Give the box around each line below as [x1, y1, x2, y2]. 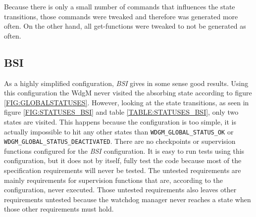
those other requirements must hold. [4, 204, 114, 214]
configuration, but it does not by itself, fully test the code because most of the [4, 155, 242, 166]
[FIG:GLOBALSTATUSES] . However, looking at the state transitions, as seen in [4, 97, 249, 107]
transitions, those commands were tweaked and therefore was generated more [4, 11, 238, 21]
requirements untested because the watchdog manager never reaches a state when [4, 194, 251, 204]
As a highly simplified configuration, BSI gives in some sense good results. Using [4, 78, 249, 88]
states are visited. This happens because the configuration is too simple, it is [4, 116, 236, 127]
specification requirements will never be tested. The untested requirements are [4, 165, 241, 175]
